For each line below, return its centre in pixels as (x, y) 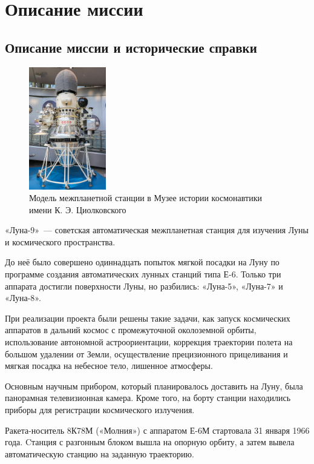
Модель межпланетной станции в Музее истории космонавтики (146, 198)
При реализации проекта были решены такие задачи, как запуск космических (148, 318)
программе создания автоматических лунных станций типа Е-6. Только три (143, 274)
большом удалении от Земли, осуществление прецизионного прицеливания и (146, 353)
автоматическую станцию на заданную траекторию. (100, 453)
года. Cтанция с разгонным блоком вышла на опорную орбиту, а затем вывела (150, 442)
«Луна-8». (23, 298)
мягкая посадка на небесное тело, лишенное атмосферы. (109, 366)
